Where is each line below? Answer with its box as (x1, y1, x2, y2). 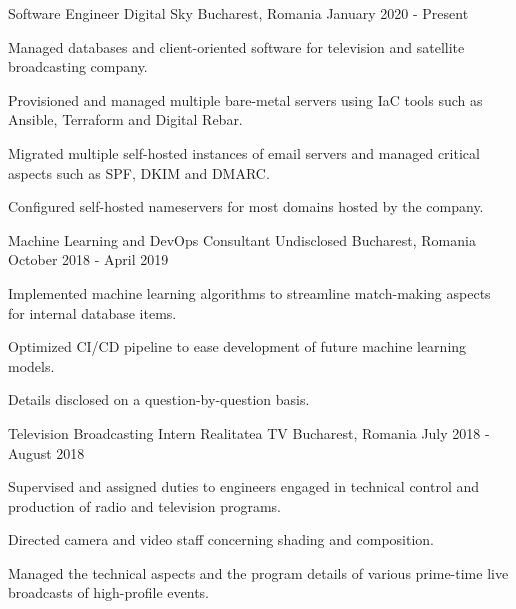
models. (8, 355, 55, 376)
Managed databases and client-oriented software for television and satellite (8, 36, 465, 57)
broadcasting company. (8, 56, 148, 77)
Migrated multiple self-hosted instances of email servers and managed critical (8, 142, 480, 163)
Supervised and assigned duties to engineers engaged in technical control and (8, 476, 480, 497)
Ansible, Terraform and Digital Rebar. (8, 109, 243, 130)
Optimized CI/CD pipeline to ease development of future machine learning (8, 336, 467, 357)
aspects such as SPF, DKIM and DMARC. (8, 162, 270, 183)
